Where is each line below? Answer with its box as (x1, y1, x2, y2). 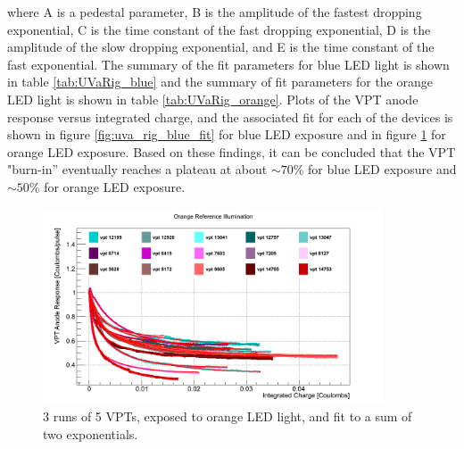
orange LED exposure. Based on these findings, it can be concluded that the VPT (7, 142, 456, 161)
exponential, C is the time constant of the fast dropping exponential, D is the (7, 20, 431, 38)
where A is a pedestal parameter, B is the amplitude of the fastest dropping (7, 3, 422, 21)
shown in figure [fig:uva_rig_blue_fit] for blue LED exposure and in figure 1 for (7, 125, 446, 144)
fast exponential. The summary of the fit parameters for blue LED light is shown (7, 54, 450, 73)
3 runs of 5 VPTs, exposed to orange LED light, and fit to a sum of (43, 407, 412, 426)
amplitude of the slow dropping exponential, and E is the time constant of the (7, 37, 435, 56)
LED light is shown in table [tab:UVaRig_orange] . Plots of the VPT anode (7, 89, 418, 108)
